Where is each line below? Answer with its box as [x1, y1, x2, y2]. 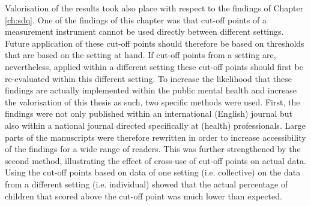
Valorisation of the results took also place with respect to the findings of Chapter [5, 2, 304, 14]
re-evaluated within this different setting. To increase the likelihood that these [5, 72, 292, 84]
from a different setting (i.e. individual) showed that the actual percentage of [5, 177, 288, 190]
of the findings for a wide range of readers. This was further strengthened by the [5, 143, 301, 155]
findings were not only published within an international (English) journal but [5, 107, 292, 120]
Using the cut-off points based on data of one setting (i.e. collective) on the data [5, 166, 301, 178]
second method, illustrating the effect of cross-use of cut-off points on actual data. [5, 154, 306, 166]
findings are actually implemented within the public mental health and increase [5, 84, 297, 96]
